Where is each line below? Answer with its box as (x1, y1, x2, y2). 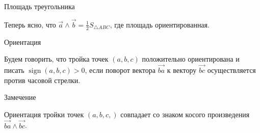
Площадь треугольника (4, 1, 75, 11)
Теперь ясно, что (4, 19, 56, 30)
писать (4, 65, 24, 75)
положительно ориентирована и (142, 54, 240, 64)
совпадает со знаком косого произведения (120, 109, 250, 119)
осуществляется (207, 65, 256, 75)
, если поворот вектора (85, 65, 156, 75)
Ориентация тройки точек (4, 109, 84, 119)
